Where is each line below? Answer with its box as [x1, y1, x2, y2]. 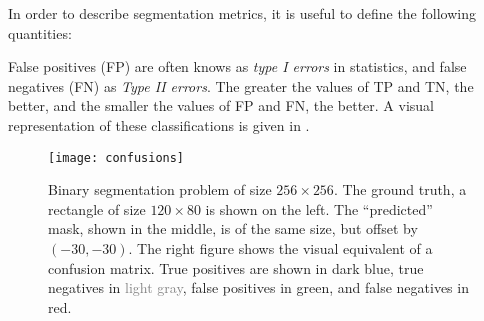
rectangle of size [48, 198, 146, 219]
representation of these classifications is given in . [8, 114, 310, 135]
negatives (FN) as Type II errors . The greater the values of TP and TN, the [8, 75, 474, 96]
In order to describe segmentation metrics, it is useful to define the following [8, 3, 476, 23]
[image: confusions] [48, 150, 185, 165]
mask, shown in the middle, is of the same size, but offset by [48, 218, 418, 239]
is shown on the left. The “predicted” [205, 198, 433, 219]
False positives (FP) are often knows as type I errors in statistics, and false [8, 56, 467, 77]
